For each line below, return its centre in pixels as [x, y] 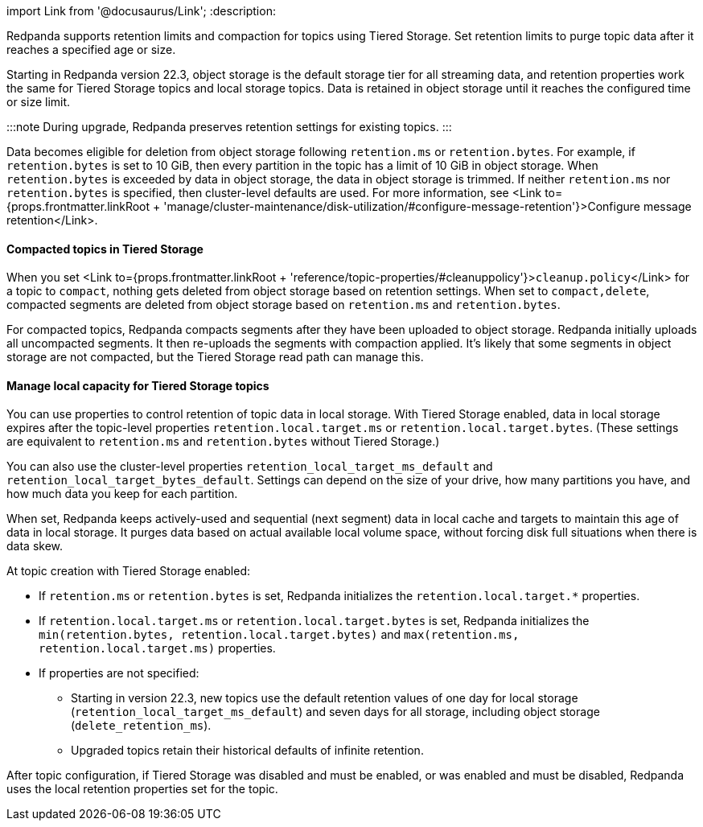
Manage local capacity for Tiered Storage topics [138, 385]
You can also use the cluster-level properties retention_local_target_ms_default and [250, 467]
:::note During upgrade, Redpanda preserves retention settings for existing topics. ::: [229, 127]
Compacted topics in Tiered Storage [105, 249]
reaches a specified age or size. [91, 49]
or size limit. [39, 102]
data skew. [35, 546]
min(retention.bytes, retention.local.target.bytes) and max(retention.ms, [279, 635]
